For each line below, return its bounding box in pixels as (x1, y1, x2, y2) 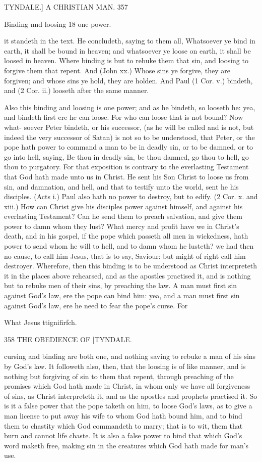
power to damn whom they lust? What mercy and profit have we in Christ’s (4, 220, 239, 231)
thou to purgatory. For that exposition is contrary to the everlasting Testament (4, 161, 249, 172)
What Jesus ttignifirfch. (4, 317, 77, 328)
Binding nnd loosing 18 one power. (4, 18, 111, 29)
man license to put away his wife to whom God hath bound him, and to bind (4, 410, 242, 421)
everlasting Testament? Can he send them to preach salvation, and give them (4, 211, 242, 221)
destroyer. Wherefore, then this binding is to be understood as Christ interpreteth (4, 260, 257, 271)
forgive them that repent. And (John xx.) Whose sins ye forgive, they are (4, 65, 230, 75)
